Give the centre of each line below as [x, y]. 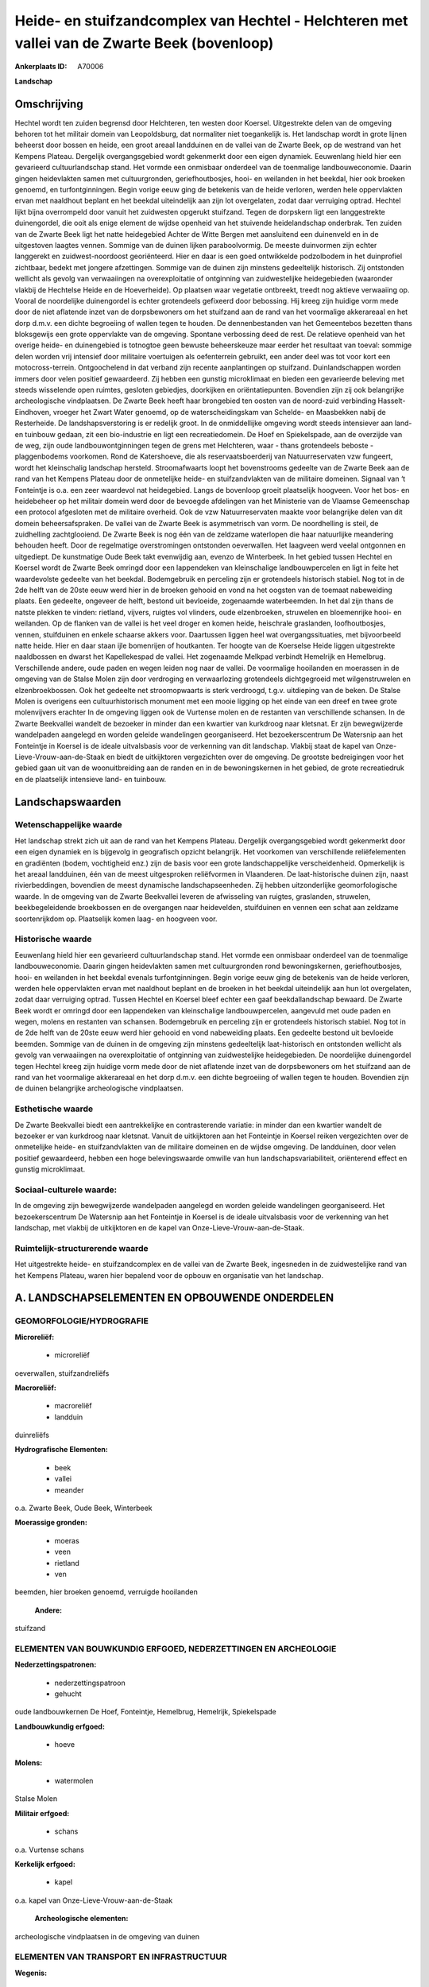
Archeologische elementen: [81, 1919]
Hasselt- [392, 401]
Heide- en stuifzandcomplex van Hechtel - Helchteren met [211, 21]
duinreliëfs [32, 1435]
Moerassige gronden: [51, 1523]
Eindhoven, [33, 412]
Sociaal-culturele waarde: [66, 1190]
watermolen [74, 1781]
